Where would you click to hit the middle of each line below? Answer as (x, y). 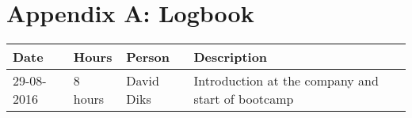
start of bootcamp (244, 99)
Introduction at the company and (286, 81)
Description (231, 57)
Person (148, 57)
